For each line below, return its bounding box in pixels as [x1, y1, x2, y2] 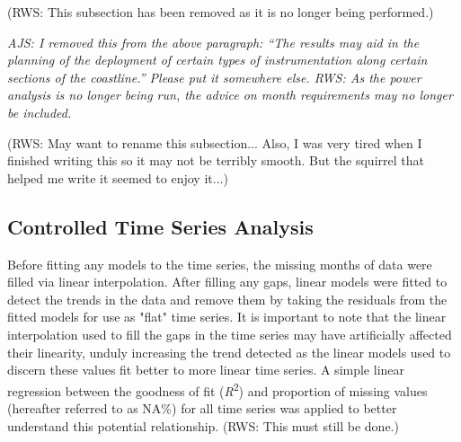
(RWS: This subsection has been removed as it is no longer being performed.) [7, 3, 434, 21]
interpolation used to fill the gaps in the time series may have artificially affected [7, 324, 452, 343]
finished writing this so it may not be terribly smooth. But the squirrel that [7, 151, 424, 170]
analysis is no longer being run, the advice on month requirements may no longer [7, 85, 453, 104]
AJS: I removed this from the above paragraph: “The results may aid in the [7, 32, 420, 51]
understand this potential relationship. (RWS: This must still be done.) [7, 416, 399, 435]
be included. [7, 102, 72, 121]
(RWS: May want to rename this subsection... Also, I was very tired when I [7, 133, 422, 152]
